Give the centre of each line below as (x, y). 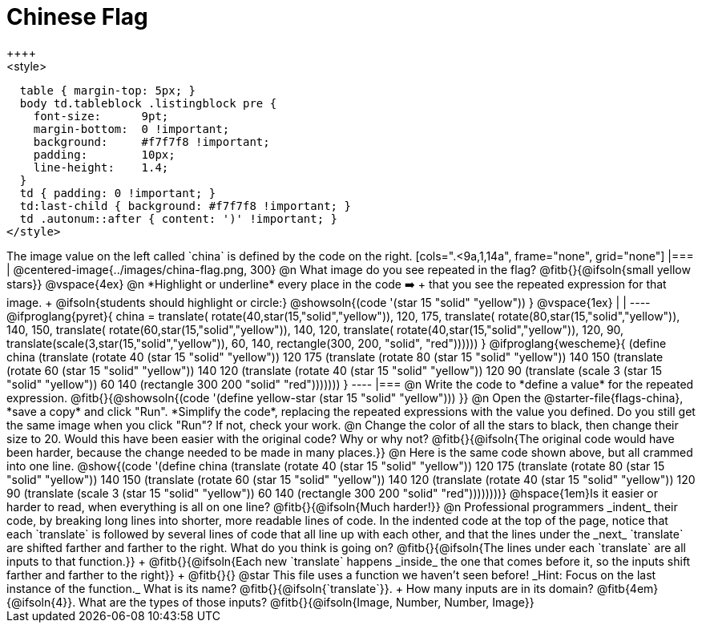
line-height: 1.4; (101, 167)
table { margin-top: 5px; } (108, 90)
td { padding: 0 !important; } (118, 193)
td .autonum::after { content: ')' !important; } (179, 218)
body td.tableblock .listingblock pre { (148, 103)
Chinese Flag (77, 17)
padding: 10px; (104, 154)
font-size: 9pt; (101, 116)
